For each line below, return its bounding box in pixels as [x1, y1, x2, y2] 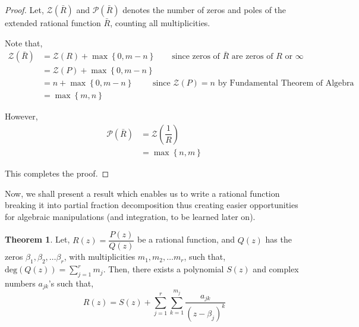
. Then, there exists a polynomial [103, 263, 224, 275]
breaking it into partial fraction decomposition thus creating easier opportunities [5, 199, 298, 211]
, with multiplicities [64, 250, 136, 263]
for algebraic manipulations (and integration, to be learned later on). [5, 210, 256, 222]
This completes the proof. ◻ [5, 166, 109, 179]
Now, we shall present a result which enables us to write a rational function [5, 187, 280, 199]
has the [265, 233, 292, 246]
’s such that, [48, 277, 94, 289]
